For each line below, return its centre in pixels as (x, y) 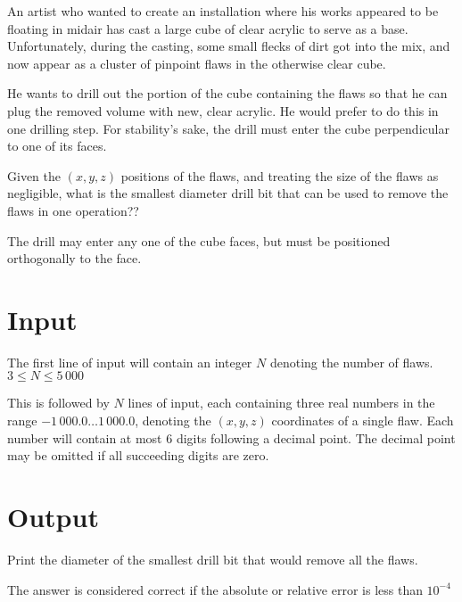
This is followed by (58, 403)
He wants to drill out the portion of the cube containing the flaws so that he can (227, 93)
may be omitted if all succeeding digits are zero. (138, 455)
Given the (34, 175)
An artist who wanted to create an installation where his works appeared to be (223, 11)
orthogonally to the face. (74, 258)
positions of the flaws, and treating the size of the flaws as (280, 175)
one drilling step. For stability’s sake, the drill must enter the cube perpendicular (228, 128)
